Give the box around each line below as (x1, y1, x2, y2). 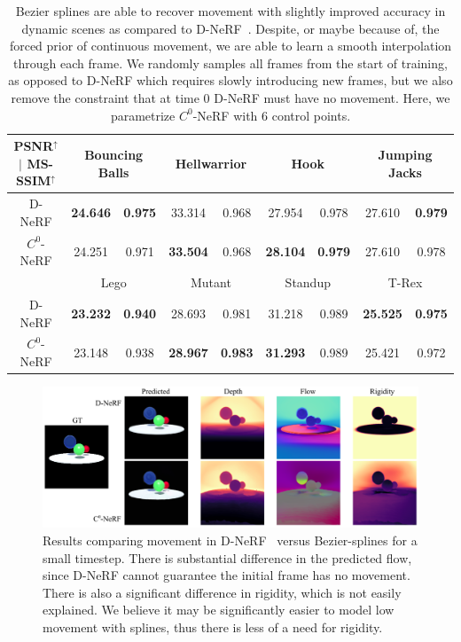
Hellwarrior (175, 153, 247, 172)
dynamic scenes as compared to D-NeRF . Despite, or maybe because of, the (21, 19, 440, 37)
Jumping (378, 145, 433, 163)
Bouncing (84, 145, 144, 163)
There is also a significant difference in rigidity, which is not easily (43, 583, 402, 601)
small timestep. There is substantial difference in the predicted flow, (43, 548, 412, 567)
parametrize (110, 106, 176, 124)
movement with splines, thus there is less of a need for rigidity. (43, 618, 383, 636)
